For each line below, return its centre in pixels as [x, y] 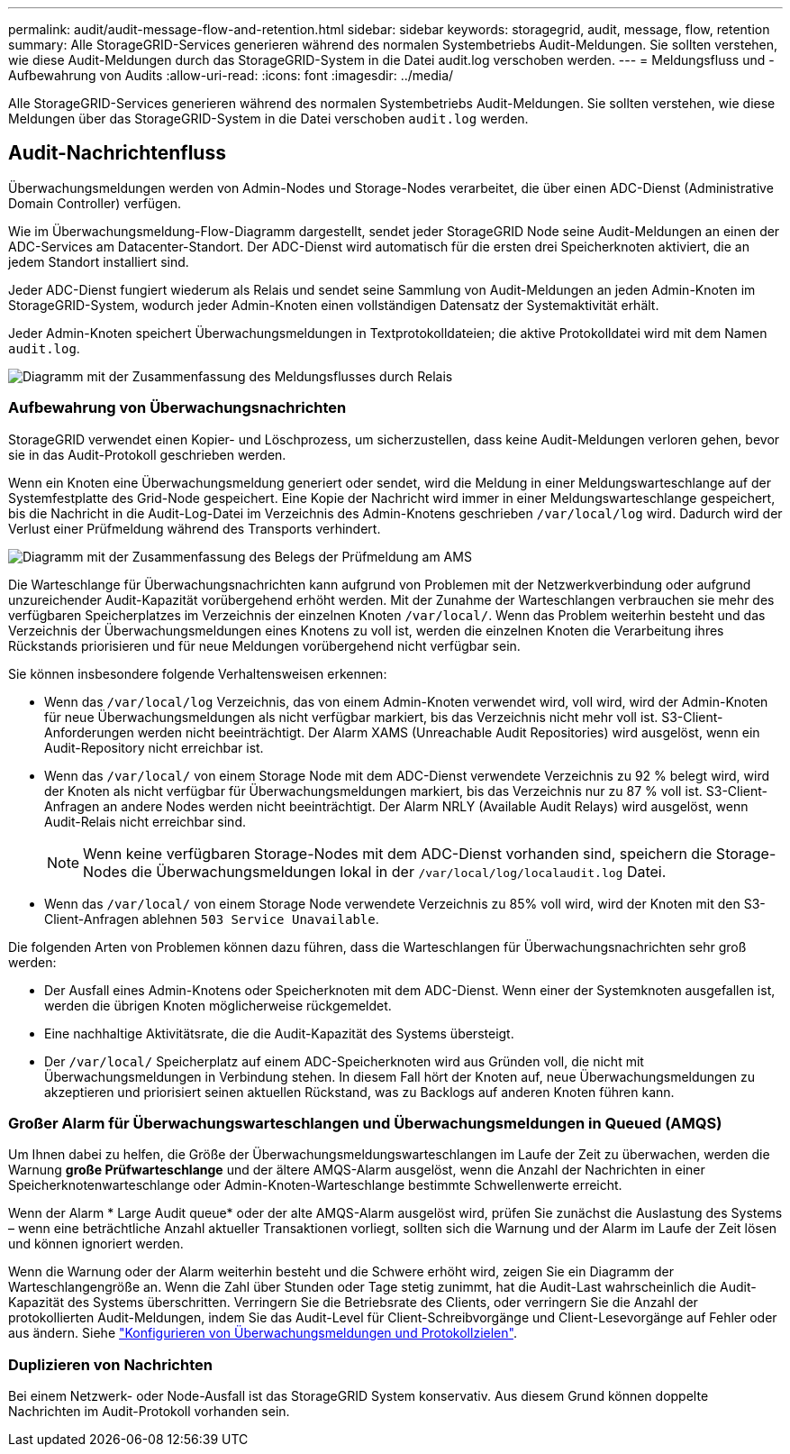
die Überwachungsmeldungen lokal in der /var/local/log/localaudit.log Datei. [399, 871]
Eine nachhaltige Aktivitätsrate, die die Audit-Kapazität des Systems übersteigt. [279, 1033]
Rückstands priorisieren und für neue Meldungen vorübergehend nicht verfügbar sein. [264, 645]
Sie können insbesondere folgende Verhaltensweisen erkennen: [198, 673]
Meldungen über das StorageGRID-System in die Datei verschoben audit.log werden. [268, 119]
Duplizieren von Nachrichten [110, 1364]
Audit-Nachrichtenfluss [117, 153]
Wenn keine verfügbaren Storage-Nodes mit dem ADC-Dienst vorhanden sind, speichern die [398, 853]
